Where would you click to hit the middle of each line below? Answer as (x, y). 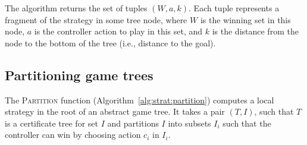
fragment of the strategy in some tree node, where (96, 19)
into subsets (189, 123)
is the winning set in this (245, 19)
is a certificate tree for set (51, 123)
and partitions (133, 123)
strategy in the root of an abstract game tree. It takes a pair (115, 111)
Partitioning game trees (79, 75)
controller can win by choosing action (73, 135)
